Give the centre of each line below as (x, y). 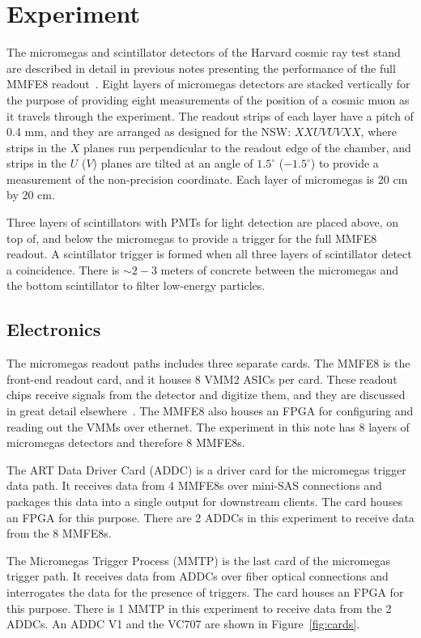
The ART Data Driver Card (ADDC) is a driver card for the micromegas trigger (206, 469)
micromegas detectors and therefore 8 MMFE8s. (126, 442)
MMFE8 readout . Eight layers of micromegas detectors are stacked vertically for (208, 84)
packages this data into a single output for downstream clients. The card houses (205, 501)
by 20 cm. (31, 195)
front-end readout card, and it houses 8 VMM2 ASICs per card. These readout (202, 379)
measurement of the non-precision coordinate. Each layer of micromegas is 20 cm (207, 179)
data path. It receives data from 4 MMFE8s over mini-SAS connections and (194, 485)
